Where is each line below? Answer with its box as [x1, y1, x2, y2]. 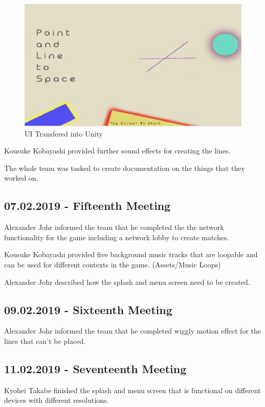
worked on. [4, 172, 38, 183]
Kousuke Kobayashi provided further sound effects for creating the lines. [4, 145, 231, 156]
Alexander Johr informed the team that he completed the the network [4, 222, 224, 232]
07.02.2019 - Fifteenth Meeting [4, 198, 171, 214]
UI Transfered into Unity [25, 128, 103, 139]
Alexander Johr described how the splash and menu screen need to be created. [4, 276, 250, 287]
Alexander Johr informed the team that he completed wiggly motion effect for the [4, 325, 261, 336]
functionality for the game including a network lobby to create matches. [4, 231, 229, 242]
